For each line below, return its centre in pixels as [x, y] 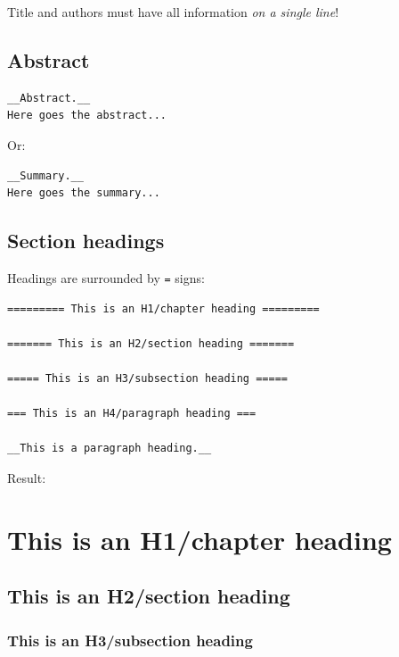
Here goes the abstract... [87, 116]
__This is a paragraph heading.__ [110, 449]
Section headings [86, 241]
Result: [27, 477]
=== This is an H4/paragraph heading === [132, 414]
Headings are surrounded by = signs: [106, 277]
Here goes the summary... [84, 193]
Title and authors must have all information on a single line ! [173, 12]
